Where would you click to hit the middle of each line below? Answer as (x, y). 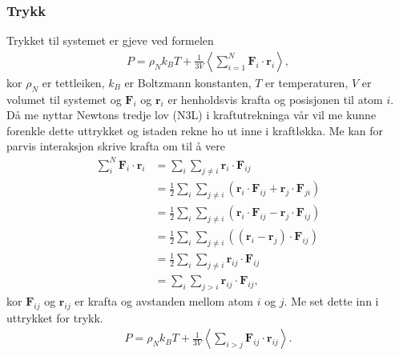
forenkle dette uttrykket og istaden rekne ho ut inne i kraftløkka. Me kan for (195, 130)
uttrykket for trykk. (55, 317)
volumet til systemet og (64, 99)
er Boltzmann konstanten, (188, 82)
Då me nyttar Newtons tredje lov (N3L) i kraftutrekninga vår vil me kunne (191, 115)
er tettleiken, (73, 82)
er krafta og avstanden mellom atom (164, 301)
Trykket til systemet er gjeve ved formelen (110, 40)
